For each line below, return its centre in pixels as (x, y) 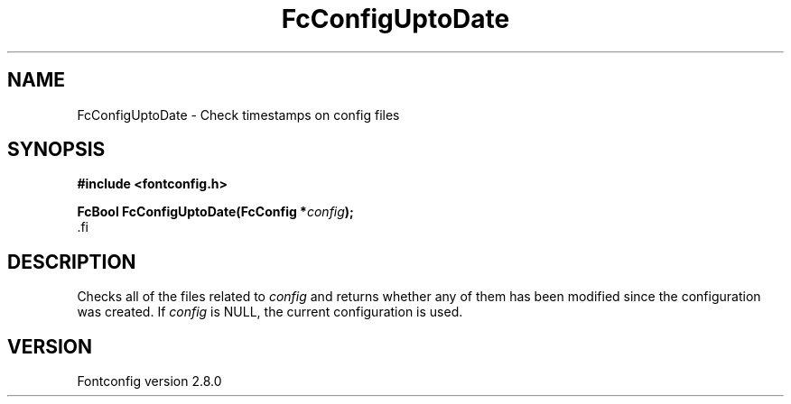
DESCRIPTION (72, 262)
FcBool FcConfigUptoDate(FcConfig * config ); (215, 212)
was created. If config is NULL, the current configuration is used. (270, 312)
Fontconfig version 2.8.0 (149, 381)
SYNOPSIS (56, 150)
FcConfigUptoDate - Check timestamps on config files (238, 115)
